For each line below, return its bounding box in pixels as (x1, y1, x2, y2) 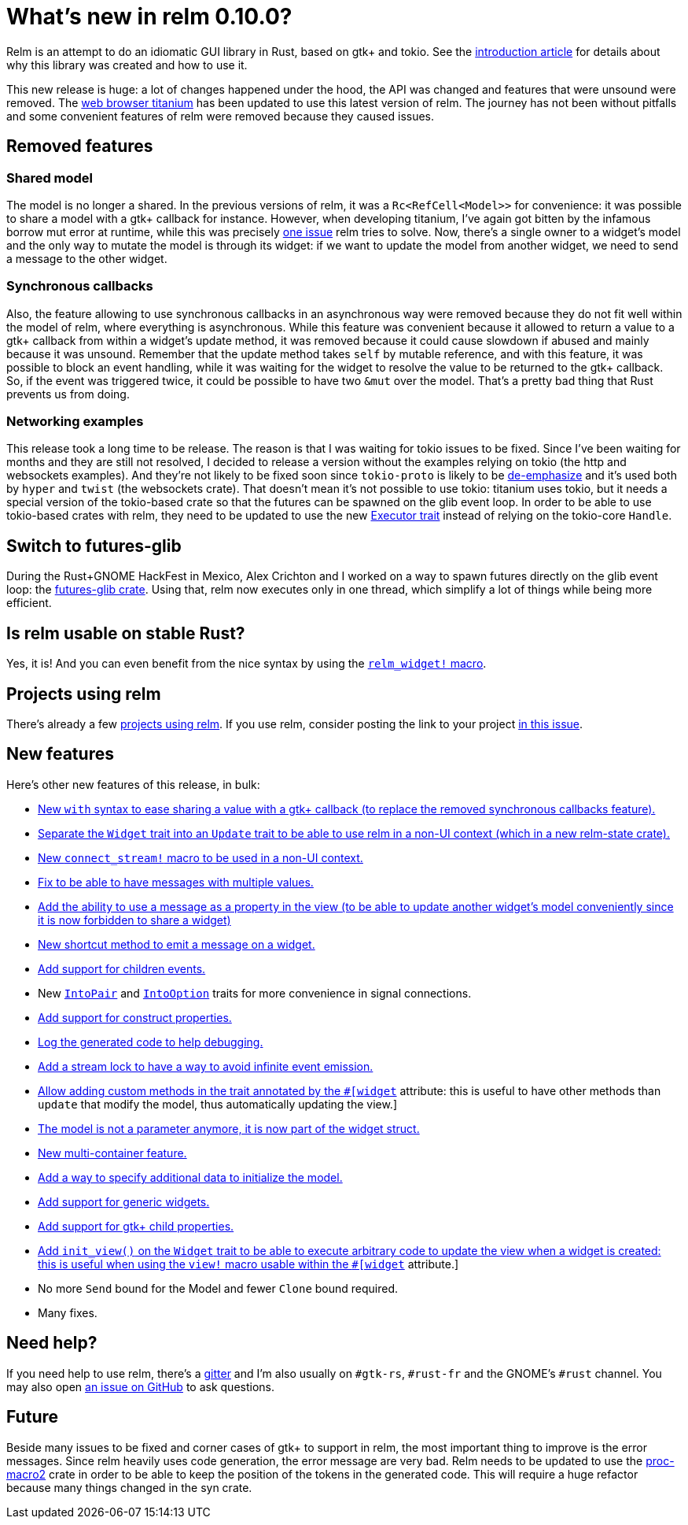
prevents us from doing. (6, 387, 130, 401)
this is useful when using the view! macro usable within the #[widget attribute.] (38, 1257, 459, 1271)
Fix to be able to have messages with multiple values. (38, 875, 314, 889)
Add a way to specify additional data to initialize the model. (38, 1170, 343, 1184)
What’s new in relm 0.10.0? (6, 3, 292, 30)
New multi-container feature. (38, 1146, 187, 1160)
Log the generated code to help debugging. (38, 1035, 263, 1049)
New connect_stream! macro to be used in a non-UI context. (38, 850, 363, 864)
